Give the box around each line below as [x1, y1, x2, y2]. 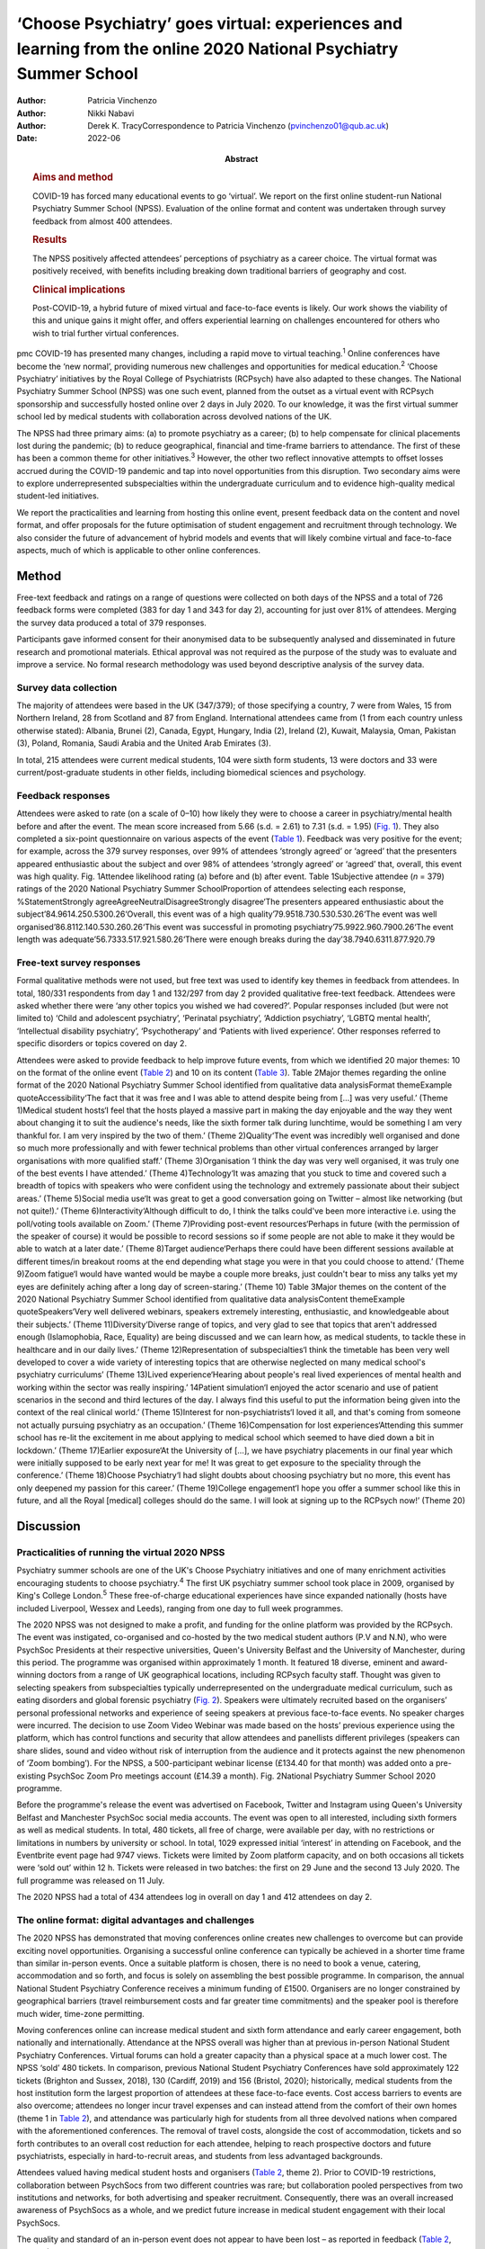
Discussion [16, 1519, 81, 1534]
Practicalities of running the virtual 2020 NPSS [16, 1546, 225, 1558]
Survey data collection [16, 681, 118, 694]
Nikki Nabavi [87, 108, 135, 119]
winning [16, 1670, 47, 1680]
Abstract [225, 153, 259, 164]
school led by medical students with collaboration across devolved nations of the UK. [16, 411, 332, 422]
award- [420, 1657, 448, 1668]
